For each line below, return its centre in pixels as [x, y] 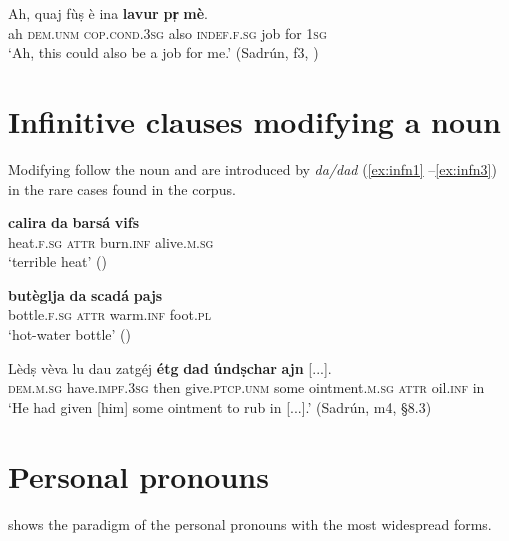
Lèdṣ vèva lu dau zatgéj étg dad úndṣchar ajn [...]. [170, 367]
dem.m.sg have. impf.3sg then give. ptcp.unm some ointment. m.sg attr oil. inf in [246, 387]
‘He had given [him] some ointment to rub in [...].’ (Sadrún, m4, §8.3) [220, 406]
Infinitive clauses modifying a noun [254, 120]
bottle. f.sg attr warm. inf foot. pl [109, 314]
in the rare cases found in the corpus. [122, 188]
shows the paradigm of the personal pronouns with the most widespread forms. [250, 523]
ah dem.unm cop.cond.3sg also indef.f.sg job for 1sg [167, 32]
